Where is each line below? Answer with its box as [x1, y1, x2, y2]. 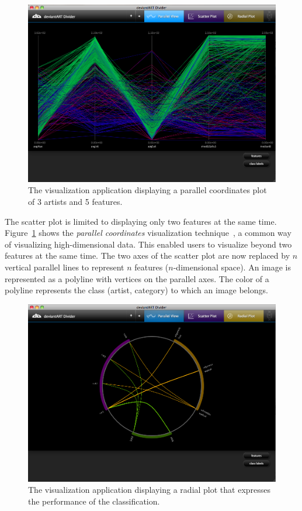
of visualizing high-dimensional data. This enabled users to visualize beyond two [5, 238, 292, 250]
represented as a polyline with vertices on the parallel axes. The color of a [5, 272, 269, 284]
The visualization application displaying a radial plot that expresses [28, 483, 271, 496]
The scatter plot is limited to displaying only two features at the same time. [5, 215, 277, 227]
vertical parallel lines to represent [5, 261, 124, 273]
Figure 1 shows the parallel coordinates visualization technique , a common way [5, 227, 291, 239]
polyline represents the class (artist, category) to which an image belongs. [5, 284, 268, 296]
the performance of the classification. [28, 495, 160, 507]
